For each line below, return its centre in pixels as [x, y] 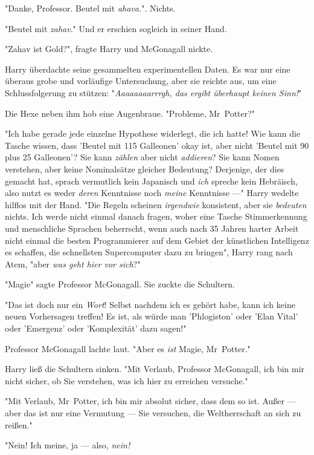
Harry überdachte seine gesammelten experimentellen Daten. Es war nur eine [148, 69]
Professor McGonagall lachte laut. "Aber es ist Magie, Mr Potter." [128, 348]
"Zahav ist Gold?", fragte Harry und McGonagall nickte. [109, 49]
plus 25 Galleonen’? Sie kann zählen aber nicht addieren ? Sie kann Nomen [142, 157]
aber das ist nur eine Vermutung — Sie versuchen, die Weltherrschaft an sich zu [153, 413]
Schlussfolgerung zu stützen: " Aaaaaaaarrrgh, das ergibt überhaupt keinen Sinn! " [153, 92]
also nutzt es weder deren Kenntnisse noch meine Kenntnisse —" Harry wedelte [152, 193]
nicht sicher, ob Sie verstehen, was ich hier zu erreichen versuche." [127, 380]
